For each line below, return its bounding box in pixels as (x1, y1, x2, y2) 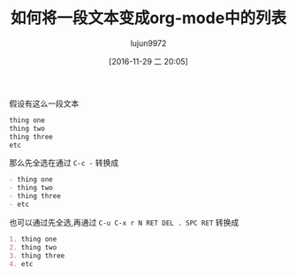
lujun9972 (130, 37, 167, 49)
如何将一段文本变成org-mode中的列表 (10, 8, 287, 28)
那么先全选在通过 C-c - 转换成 (9, 157, 119, 168)
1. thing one (9, 234, 57, 243)
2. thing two (9, 242, 57, 252)
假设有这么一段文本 (9, 98, 80, 109)
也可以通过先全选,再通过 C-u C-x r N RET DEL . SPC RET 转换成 (9, 217, 239, 227)
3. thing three (9, 251, 65, 260)
